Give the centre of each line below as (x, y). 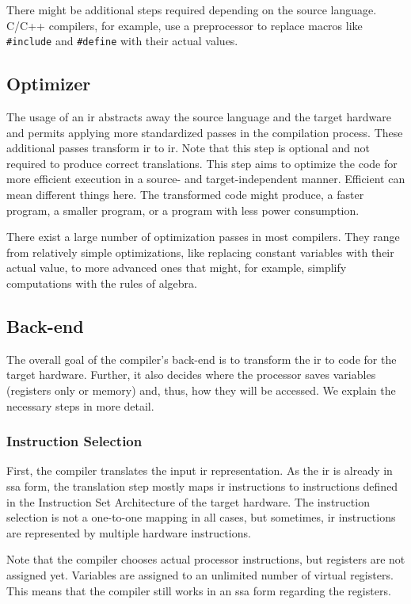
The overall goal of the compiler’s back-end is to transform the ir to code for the (202, 359)
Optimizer (49, 84)
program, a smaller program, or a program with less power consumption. (183, 210)
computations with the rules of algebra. (102, 283)
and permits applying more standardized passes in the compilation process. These (205, 132)
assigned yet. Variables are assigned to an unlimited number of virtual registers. (200, 574)
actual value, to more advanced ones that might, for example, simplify (177, 268)
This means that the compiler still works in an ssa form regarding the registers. (199, 590)
